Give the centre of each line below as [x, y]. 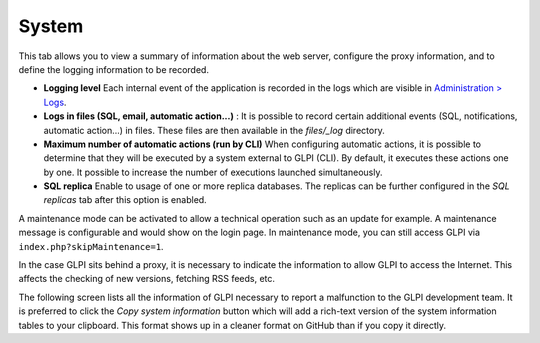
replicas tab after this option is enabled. [125, 200]
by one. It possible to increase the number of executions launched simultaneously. [213, 172]
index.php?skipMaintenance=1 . [91, 246]
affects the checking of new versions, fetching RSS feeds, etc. [146, 279]
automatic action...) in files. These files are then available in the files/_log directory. [214, 130]
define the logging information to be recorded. [114, 69]
